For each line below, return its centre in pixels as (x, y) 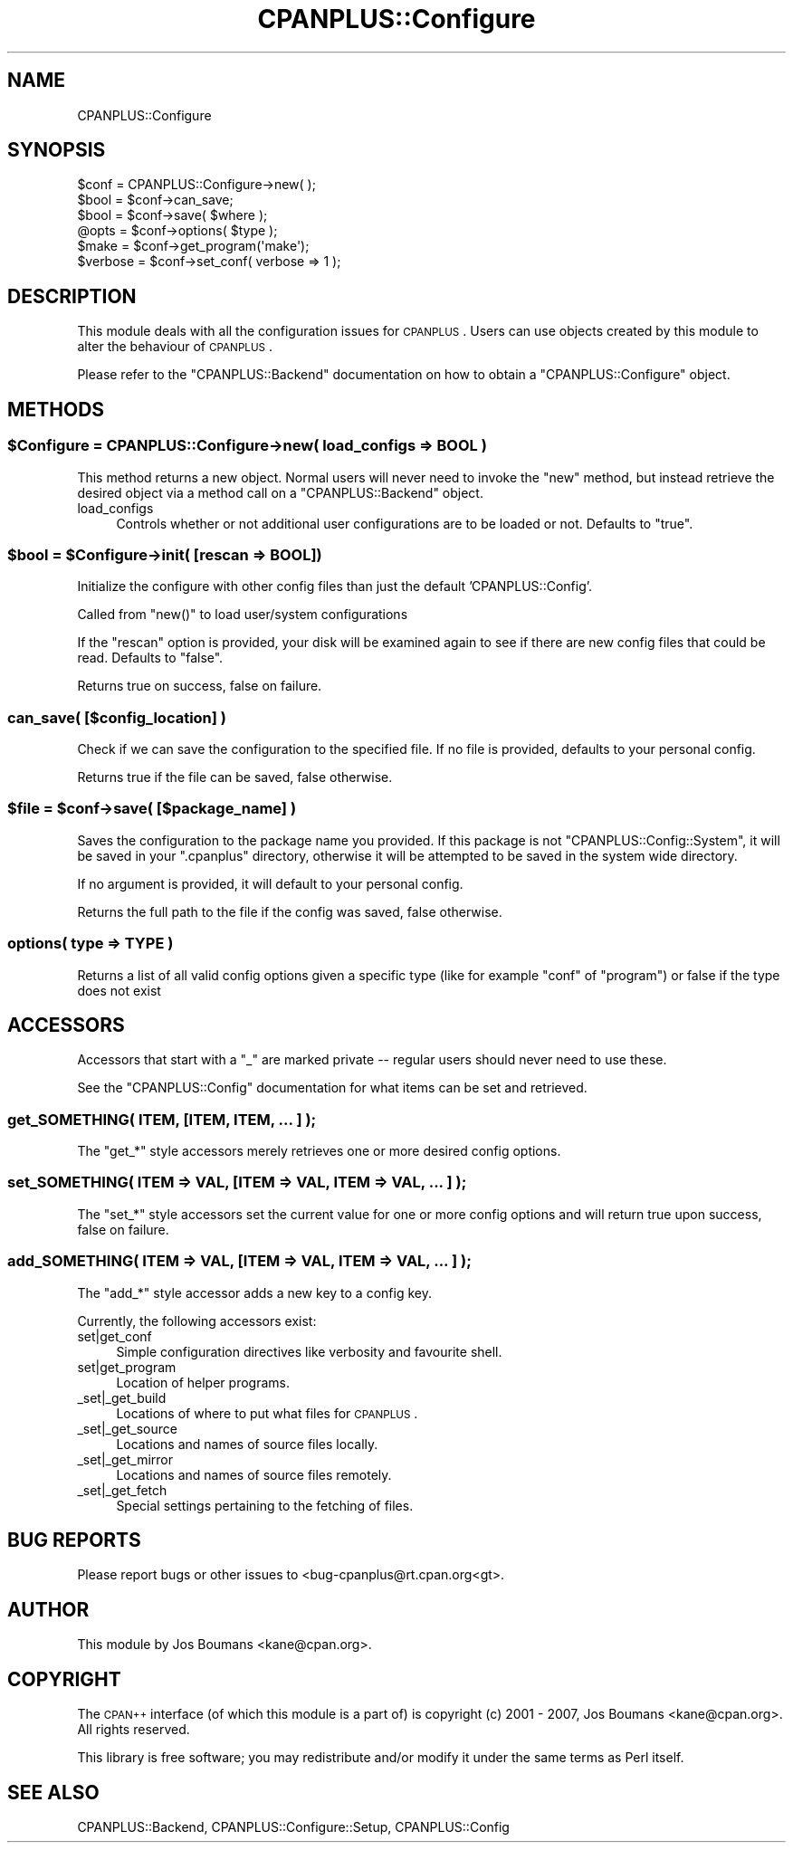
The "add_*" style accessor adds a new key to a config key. (254, 1292)
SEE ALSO (53, 1792)
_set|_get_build (122, 1397)
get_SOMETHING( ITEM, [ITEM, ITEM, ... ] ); (162, 1119)
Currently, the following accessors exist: (197, 1321)
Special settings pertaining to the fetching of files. (265, 1505)
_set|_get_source (127, 1428)
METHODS (56, 409)
